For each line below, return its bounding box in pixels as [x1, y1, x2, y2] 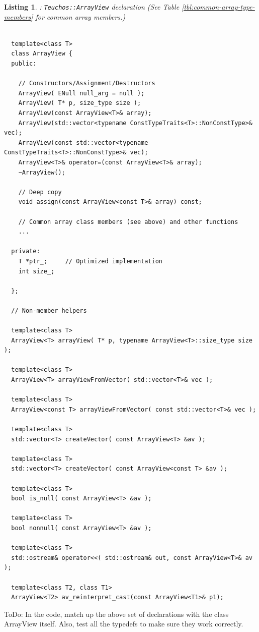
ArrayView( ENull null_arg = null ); [18, 89, 145, 97]
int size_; [18, 267, 55, 275]
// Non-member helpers [11, 307, 87, 314]
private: [11, 248, 40, 255]
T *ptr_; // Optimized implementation [18, 257, 162, 265]
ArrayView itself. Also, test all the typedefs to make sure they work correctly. [4, 618, 243, 629]
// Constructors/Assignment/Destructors [18, 80, 155, 87]
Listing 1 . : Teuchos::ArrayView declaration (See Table [4, 2, 180, 12]
